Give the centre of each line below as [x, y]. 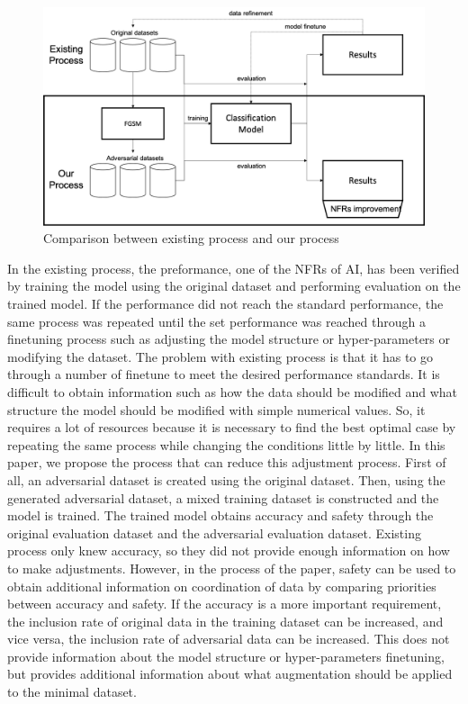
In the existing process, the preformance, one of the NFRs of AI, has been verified [234, 268]
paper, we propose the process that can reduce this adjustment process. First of [227, 462]
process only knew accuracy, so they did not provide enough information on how [229, 551]
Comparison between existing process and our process [191, 238]
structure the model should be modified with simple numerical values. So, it [216, 409]
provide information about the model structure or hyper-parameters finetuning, [226, 656]
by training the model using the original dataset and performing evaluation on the [234, 286]
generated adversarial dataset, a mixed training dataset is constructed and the [223, 497]
